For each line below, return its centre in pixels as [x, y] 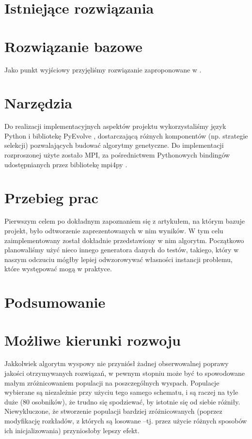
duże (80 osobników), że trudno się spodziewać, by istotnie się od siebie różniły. [122, 401]
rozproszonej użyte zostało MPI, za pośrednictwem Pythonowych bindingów [117, 155]
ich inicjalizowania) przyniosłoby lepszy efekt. [72, 430]
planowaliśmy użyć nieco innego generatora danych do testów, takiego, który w [122, 250]
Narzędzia [38, 103]
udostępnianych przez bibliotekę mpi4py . [66, 164]
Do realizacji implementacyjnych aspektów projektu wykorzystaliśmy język [115, 126]
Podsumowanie [55, 302]
